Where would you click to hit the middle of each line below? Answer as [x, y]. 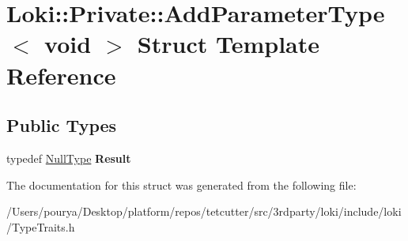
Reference [61, 75]
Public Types [62, 125]
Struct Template [229, 44]
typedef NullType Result [69, 158]
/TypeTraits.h [41, 226]
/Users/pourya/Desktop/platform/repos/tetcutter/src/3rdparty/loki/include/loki [204, 211]
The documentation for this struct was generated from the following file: [181, 185]
